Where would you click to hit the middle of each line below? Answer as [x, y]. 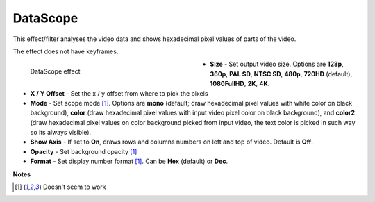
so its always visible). [61, 133]
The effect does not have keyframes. [66, 51]
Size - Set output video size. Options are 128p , [277, 64]
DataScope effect [55, 71]
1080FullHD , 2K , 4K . [240, 84]
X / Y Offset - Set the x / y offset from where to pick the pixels [119, 93]
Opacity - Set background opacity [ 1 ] [84, 151]
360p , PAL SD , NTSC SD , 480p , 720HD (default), [281, 74]
